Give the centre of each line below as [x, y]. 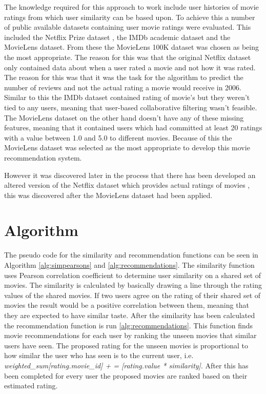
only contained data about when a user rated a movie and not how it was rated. [130, 67]
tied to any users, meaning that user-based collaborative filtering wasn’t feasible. [131, 107]
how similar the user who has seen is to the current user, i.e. [99, 355]
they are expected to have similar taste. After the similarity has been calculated [130, 315]
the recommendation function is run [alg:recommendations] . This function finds [129, 325]
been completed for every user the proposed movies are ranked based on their [126, 375]
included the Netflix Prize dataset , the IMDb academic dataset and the [117, 37]
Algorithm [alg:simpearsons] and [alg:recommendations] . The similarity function [129, 265]
